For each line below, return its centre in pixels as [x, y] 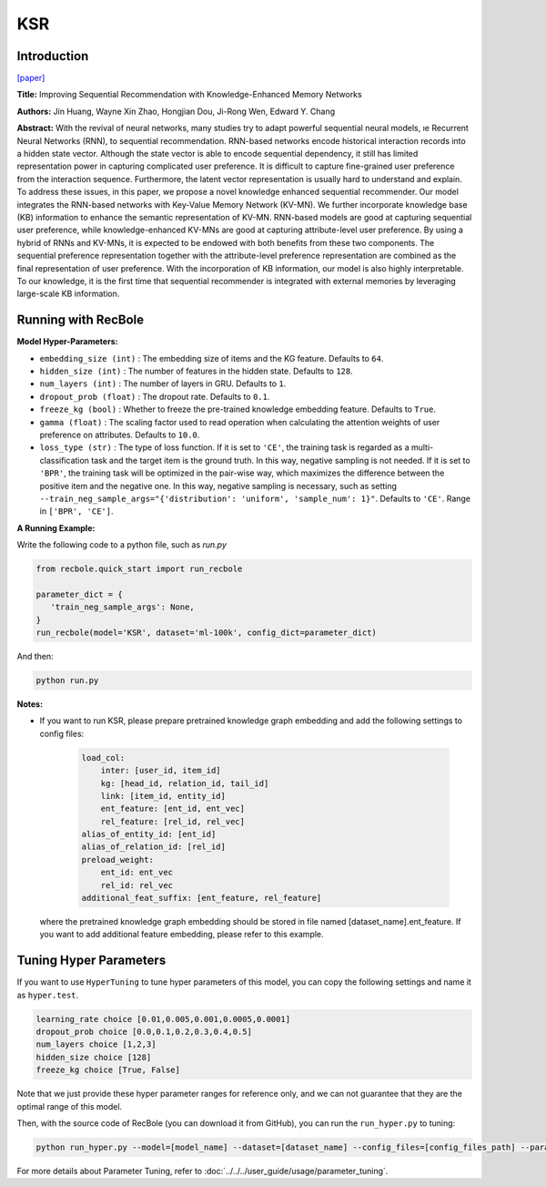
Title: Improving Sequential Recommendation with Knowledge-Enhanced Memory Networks [190, 95]
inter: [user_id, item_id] [161, 771]
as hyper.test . [48, 995]
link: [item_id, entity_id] [163, 796]
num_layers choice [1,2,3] [96, 1044]
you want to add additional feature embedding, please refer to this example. [182, 935]
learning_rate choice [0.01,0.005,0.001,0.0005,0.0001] [163, 1019]
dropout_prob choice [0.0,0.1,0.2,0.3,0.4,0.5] [144, 1032]
